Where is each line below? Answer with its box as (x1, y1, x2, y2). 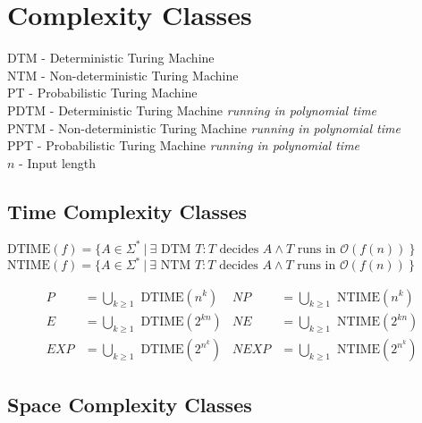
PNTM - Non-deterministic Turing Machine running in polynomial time (7, 118, 401, 137)
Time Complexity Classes (7, 197, 248, 224)
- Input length (19, 153, 97, 172)
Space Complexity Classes (7, 390, 252, 418)
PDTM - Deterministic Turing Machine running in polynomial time (7, 100, 377, 119)
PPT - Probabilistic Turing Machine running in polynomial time (7, 136, 360, 155)
